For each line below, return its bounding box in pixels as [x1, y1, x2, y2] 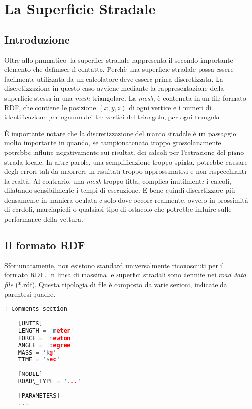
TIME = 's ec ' [18, 356, 60, 363]
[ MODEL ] [18, 371, 43, 378]
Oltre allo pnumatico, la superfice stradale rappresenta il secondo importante [4, 54, 233, 65]
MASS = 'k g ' [18, 349, 57, 356]
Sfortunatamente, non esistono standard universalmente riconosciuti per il [4, 260, 224, 270]
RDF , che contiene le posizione [4, 102, 96, 112]
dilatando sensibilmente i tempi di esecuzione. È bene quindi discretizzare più [4, 185, 235, 195]
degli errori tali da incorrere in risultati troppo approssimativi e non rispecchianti [4, 166, 247, 176]
